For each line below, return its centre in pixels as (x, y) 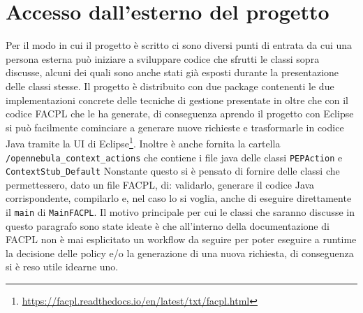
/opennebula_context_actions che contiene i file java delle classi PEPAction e (174, 157)
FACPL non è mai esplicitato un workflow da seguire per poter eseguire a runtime (181, 239)
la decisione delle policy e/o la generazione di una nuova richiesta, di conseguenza (180, 253)
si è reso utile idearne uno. (62, 267)
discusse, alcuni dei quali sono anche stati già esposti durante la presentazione (172, 72)
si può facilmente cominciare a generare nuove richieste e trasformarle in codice (175, 127)
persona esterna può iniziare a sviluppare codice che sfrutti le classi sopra (163, 58)
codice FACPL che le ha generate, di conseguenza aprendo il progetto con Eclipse (180, 114)
